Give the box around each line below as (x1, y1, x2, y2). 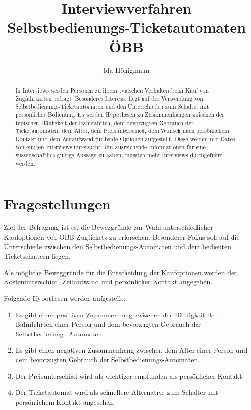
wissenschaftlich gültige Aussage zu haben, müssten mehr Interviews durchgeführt (15, 151, 223, 159)
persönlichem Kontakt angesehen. (15, 396, 115, 407)
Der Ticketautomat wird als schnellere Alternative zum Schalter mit (15, 387, 218, 397)
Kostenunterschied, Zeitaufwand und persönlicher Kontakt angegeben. (4, 277, 213, 287)
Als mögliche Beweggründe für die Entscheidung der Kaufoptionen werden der (4, 267, 237, 277)
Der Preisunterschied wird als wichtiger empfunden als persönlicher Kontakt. (15, 371, 244, 381)
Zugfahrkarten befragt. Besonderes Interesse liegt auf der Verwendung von (15, 94, 203, 102)
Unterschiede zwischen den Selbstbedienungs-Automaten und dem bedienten (4, 241, 232, 251)
